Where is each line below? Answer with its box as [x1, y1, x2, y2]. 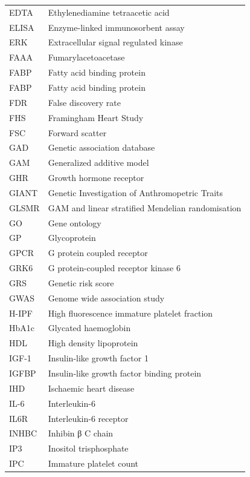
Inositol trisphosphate [48, 442, 129, 455]
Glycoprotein [48, 231, 96, 244]
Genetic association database [48, 141, 155, 154]
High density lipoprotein [48, 337, 138, 349]
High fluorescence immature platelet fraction [48, 306, 213, 319]
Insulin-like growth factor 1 [48, 352, 149, 364]
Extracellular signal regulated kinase [48, 36, 183, 48]
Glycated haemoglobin [48, 321, 131, 334]
